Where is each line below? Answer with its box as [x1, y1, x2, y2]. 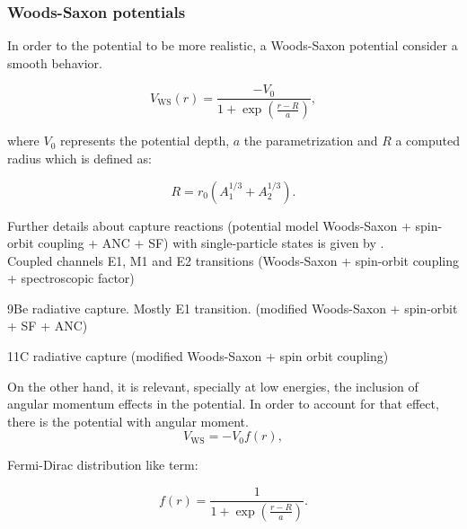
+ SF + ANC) [7, 316, 88, 335]
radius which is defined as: [7, 148, 152, 167]
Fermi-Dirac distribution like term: [7, 455, 198, 474]
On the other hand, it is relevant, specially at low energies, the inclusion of [7, 376, 419, 395]
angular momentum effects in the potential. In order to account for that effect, [7, 394, 439, 413]
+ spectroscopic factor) [7, 269, 135, 287]
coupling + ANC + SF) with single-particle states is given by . [38, 234, 384, 252]
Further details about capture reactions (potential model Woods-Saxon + [7, 216, 411, 234]
